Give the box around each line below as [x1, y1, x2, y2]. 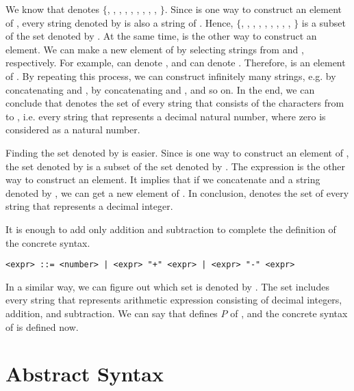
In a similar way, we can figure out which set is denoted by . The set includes [5, 279, 329, 293]
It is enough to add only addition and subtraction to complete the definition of [5, 221, 336, 236]
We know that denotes [5, 2, 99, 16]
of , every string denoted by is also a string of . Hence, [5, 15, 233, 29]
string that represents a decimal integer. [5, 199, 173, 213]
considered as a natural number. [5, 122, 140, 137]
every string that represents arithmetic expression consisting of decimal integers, [5, 293, 342, 307]
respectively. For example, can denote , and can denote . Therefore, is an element [5, 55, 346, 70]
